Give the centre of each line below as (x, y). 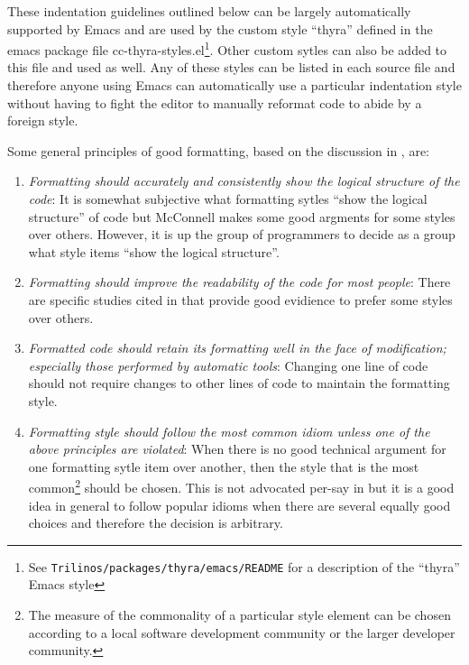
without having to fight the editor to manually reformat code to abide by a (215, 102)
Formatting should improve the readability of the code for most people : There (239, 282)
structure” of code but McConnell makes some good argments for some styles (242, 216)
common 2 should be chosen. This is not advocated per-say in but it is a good (241, 486)
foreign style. (43, 120)
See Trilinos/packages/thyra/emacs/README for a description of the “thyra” (244, 566)
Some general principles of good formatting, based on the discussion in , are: (219, 150)
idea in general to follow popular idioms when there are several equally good (239, 505)
